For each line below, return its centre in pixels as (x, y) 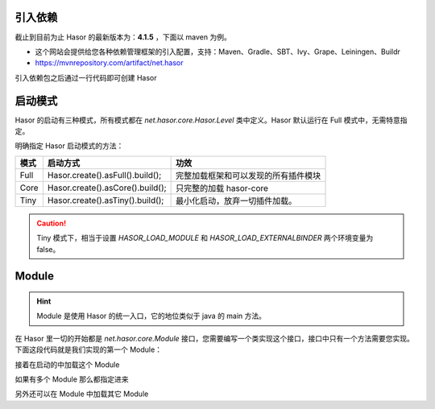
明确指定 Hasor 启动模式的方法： (69, 146)
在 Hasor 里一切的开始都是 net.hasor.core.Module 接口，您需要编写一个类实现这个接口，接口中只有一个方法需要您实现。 (215, 338)
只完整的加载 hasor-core (222, 188)
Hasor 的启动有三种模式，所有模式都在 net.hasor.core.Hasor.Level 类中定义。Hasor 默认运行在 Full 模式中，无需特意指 (211, 120)
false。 (48, 249)
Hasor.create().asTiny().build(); (106, 200)
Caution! (52, 223)
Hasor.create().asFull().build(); (104, 175)
